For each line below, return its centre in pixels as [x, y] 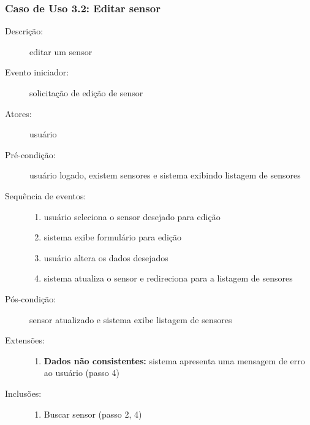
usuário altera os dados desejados [106, 257]
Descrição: [24, 31]
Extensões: [25, 340]
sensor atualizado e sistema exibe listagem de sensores [131, 319]
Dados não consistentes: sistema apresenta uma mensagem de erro [174, 360]
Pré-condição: [30, 154]
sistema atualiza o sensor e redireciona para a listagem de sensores [168, 278]
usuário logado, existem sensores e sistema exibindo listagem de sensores [165, 175]
